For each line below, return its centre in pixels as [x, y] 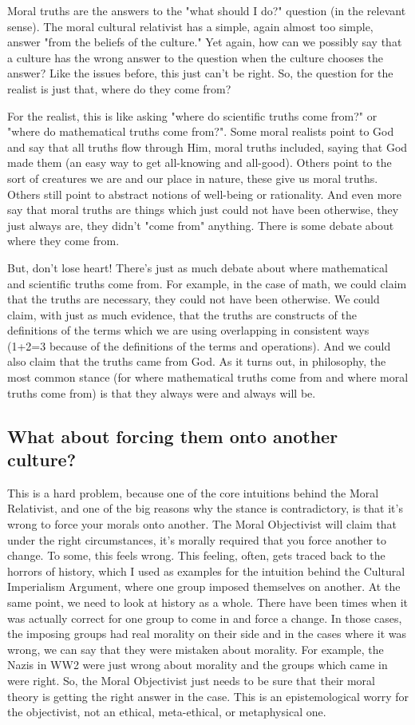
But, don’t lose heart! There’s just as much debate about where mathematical [198, 267]
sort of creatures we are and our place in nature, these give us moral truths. [193, 178]
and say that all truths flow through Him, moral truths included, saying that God [207, 147]
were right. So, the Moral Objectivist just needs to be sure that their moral [191, 680]
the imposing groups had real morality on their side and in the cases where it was [207, 634]
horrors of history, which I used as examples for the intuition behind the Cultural [206, 570]
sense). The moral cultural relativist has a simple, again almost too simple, [190, 26]
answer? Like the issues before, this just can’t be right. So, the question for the [200, 73]
